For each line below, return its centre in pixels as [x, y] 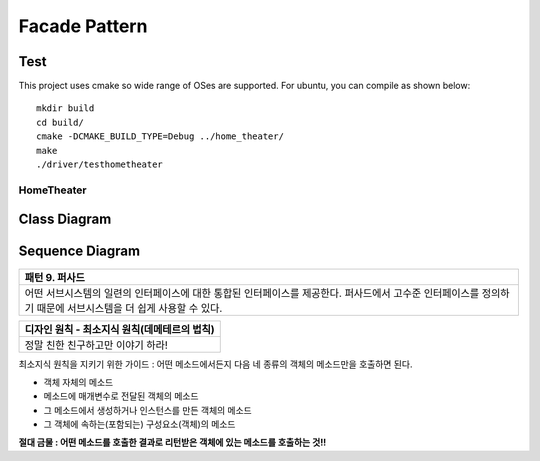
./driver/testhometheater [100, 164]
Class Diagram [65, 219]
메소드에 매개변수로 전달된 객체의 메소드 [121, 396]
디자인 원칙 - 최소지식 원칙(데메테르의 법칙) [119, 329]
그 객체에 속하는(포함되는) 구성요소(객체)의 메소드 [139, 424]
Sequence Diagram [79, 251]
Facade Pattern [83, 26]
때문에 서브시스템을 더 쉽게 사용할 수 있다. [129, 308]
